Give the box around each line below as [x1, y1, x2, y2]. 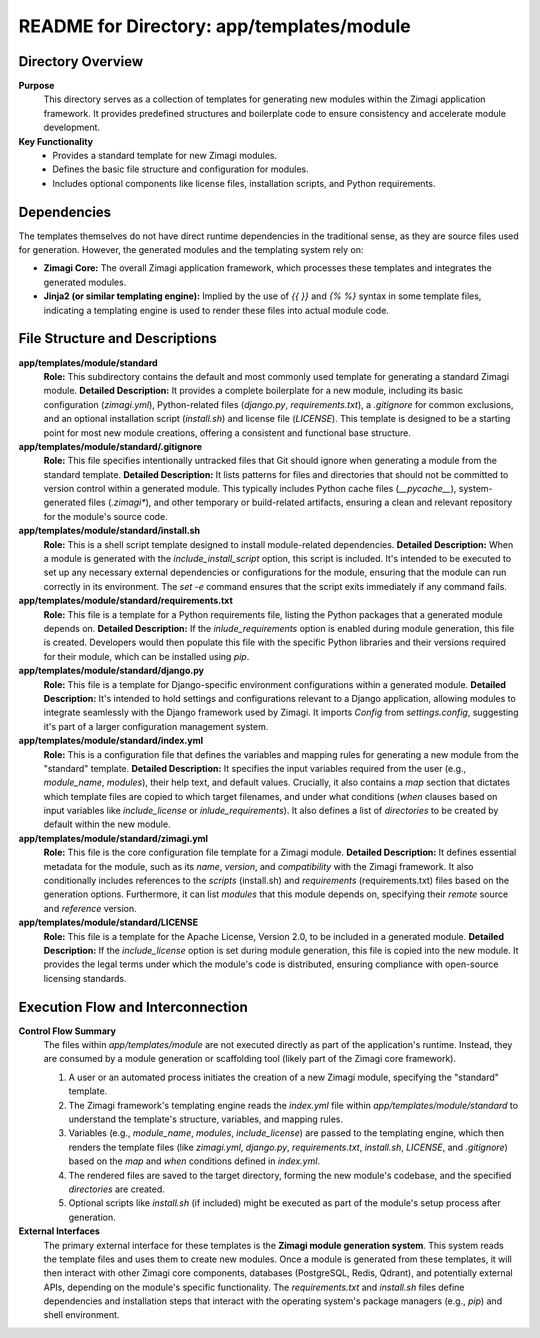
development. [43, 121, 100, 134]
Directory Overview [18, 53, 144, 70]
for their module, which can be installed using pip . [43, 650, 250, 662]
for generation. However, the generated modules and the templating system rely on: [18, 244, 364, 256]
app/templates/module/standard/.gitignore [18, 440, 203, 452]
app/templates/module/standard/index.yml [18, 735, 204, 747]
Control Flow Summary [18, 1025, 117, 1037]
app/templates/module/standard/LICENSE [18, 916, 199, 929]
